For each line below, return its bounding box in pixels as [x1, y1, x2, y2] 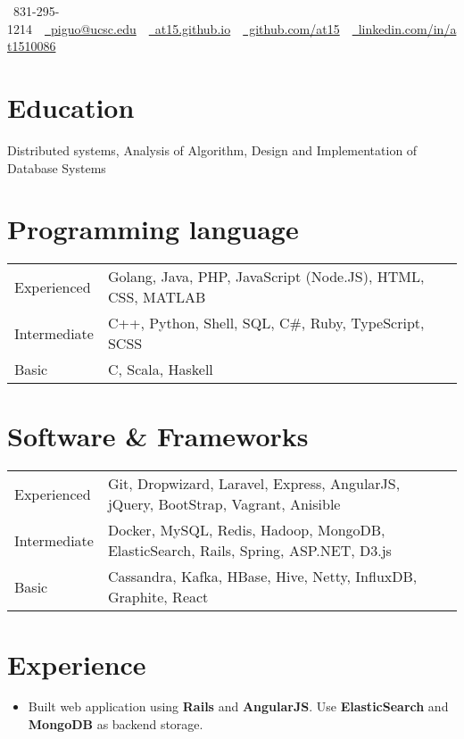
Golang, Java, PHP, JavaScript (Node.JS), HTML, [107, 266, 425, 287]
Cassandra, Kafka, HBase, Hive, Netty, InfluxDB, [107, 566, 418, 587]
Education [7, 88, 135, 125]
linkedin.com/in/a [358, 19, 457, 37]
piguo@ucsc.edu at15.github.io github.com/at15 [50, 19, 340, 37]
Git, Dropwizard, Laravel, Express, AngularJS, [107, 473, 401, 494]
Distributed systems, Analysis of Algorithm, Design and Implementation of [7, 140, 418, 159]
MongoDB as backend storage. [28, 715, 203, 734]
